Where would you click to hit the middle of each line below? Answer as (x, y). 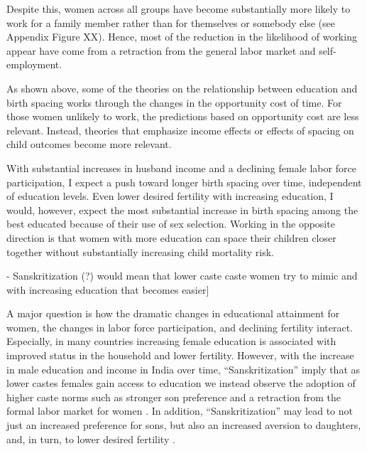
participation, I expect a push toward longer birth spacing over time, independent (184, 182)
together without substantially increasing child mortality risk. (140, 251)
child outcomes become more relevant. (89, 144)
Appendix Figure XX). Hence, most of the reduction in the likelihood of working (182, 37)
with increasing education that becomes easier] (108, 289)
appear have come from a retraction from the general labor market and (161, 50)
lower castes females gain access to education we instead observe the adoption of (181, 383)
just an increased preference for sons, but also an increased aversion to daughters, (184, 425)
